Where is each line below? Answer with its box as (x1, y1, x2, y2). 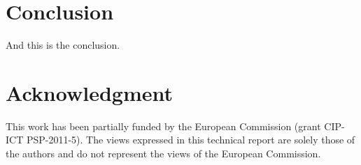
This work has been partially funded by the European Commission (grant (6, 118, 321, 133)
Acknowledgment (6, 78, 173, 107)
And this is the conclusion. (6, 38, 120, 52)
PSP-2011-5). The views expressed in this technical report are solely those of (26, 132, 355, 147)
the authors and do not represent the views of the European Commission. (6, 146, 321, 161)
